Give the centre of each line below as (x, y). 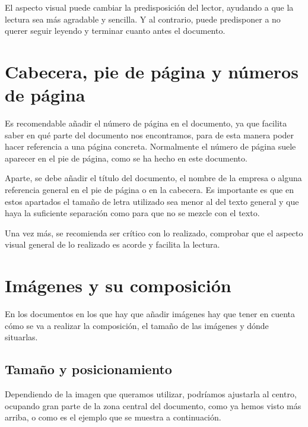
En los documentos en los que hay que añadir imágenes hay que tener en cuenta (150, 314)
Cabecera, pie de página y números (152, 71)
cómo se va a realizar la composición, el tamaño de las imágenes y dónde (137, 325)
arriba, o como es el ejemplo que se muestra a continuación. (113, 417)
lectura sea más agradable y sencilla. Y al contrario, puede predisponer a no (143, 19)
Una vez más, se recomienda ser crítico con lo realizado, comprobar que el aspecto (154, 233)
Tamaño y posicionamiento (88, 369)
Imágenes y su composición (118, 285)
